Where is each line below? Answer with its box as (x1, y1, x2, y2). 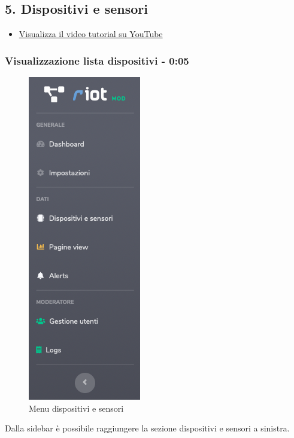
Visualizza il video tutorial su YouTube (19, 28, 163, 40)
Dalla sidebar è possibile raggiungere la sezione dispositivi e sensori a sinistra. (5, 422, 290, 434)
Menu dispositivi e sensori (29, 401, 124, 414)
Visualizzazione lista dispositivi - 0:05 (5, 53, 189, 68)
